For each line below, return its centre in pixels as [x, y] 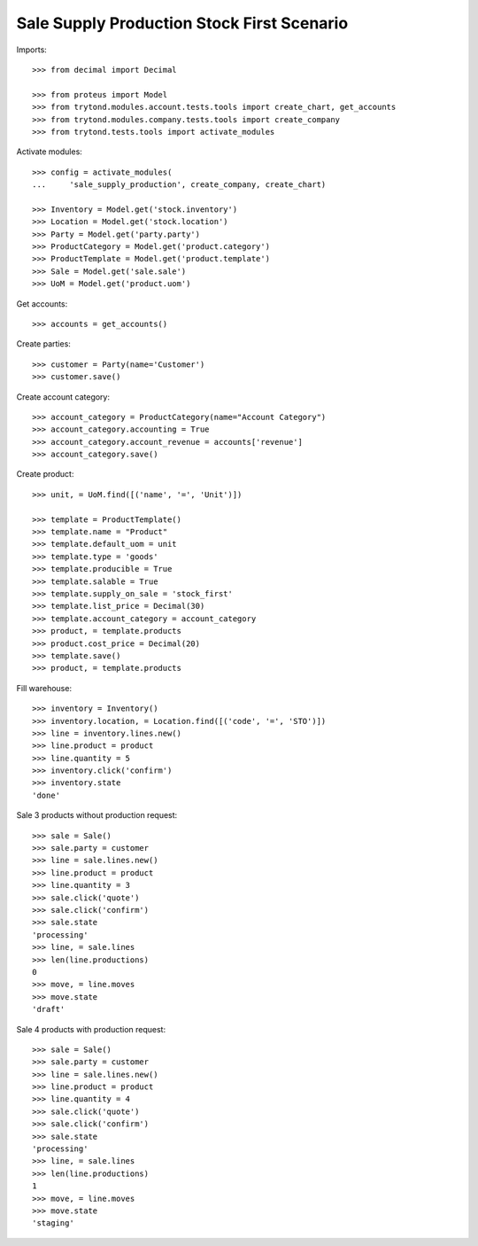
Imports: [32, 50]
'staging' [53, 1223]
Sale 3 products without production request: [97, 815]
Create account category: [63, 397]
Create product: [45, 474]
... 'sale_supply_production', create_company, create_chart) [179, 185]
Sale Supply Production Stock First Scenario [182, 23]
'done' [46, 795]
